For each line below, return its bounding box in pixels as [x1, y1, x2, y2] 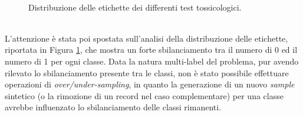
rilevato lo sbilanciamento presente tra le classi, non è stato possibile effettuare [5, 66, 289, 79]
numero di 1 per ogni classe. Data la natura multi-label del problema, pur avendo [5, 55, 299, 67]
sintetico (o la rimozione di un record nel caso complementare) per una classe [5, 89, 284, 102]
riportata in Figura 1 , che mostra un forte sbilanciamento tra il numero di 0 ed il [5, 43, 298, 56]
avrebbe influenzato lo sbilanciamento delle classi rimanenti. [5, 101, 222, 113]
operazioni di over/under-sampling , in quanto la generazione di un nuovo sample [5, 78, 295, 90]
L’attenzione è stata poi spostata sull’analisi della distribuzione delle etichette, [5, 32, 288, 44]
